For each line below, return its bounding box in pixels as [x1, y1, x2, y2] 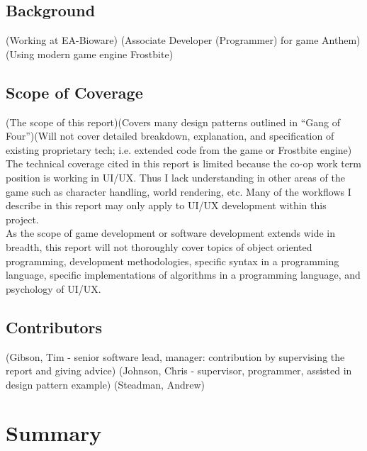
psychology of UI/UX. [6, 281, 101, 296]
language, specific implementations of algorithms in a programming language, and [6, 267, 361, 282]
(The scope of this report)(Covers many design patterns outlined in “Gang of [6, 114, 340, 129]
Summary [6, 418, 102, 447]
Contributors [6, 316, 103, 338]
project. [6, 211, 39, 226]
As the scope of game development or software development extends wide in [6, 225, 336, 240]
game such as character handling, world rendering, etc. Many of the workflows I [6, 184, 351, 199]
